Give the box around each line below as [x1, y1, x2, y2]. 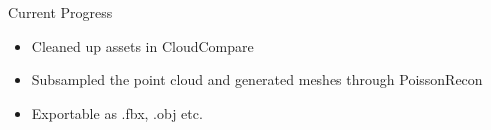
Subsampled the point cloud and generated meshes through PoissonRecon [31, 69, 483, 90]
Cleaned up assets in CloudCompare [31, 35, 254, 56]
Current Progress [8, 2, 113, 22]
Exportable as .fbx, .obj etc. [31, 102, 203, 123]
